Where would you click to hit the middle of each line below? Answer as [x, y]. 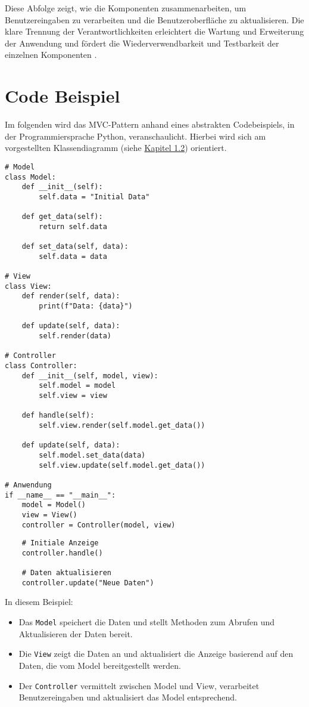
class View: [28, 286]
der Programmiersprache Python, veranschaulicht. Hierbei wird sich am [135, 136]
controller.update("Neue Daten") [88, 583]
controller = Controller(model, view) [99, 525]
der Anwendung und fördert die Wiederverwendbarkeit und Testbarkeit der [142, 43]
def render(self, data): [71, 296]
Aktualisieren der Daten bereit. [76, 633]
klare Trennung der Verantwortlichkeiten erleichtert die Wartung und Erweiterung [154, 31]
